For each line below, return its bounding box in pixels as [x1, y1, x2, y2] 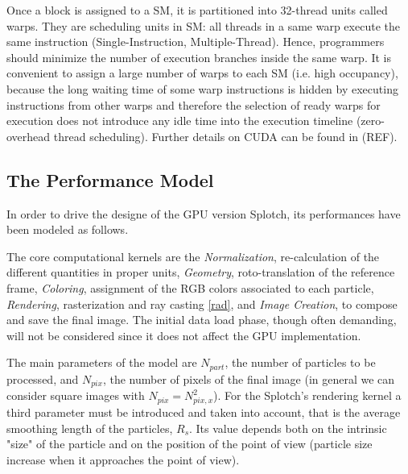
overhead [6, 127, 51, 144]
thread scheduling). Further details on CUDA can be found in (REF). [53, 127, 398, 144]
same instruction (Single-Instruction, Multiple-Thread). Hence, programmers [6, 33, 385, 50]
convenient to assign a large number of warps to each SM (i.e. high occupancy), [6, 64, 398, 81]
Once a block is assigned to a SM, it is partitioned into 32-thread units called [6, 2, 388, 18]
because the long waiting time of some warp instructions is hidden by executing [6, 80, 398, 97]
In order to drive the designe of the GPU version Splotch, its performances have [6, 205, 401, 222]
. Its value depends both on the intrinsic [189, 419, 387, 436]
